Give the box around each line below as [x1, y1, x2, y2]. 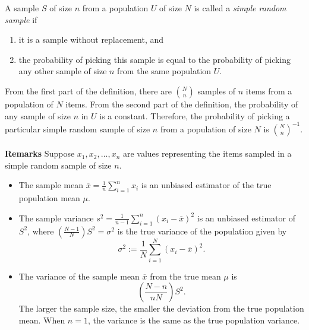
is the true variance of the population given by [117, 224, 287, 237]
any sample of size [5, 109, 71, 122]
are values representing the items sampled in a [122, 147, 292, 160]
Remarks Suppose [5, 147, 75, 160]
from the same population [117, 65, 212, 77]
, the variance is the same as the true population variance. [87, 313, 300, 326]
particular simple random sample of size [5, 122, 150, 135]
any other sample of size [18, 65, 107, 77]
